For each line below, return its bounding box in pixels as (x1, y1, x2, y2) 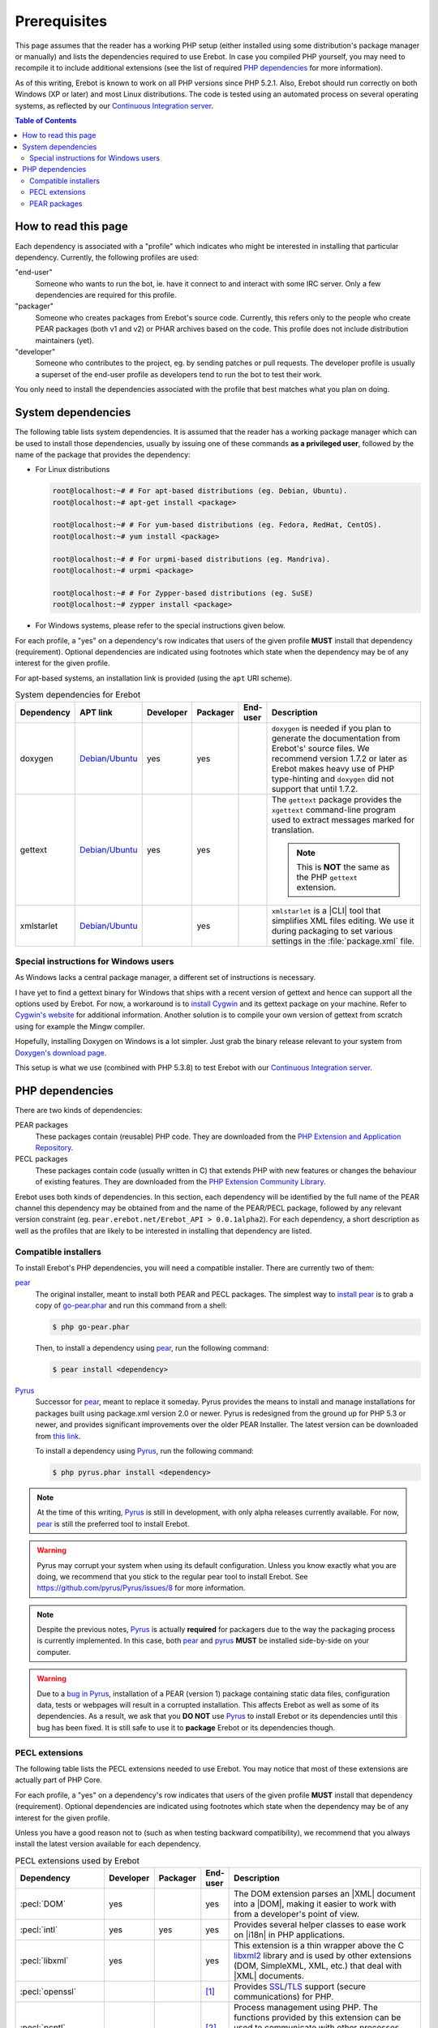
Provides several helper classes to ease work (234, 1919, 407, 1931)
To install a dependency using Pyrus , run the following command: (35, 1446, 255, 1455)
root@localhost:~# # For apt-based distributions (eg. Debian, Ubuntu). (52, 487, 348, 496)
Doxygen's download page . (15, 1047, 107, 1058)
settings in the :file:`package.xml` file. (271, 935, 415, 947)
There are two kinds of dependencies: (15, 1105, 143, 1115)
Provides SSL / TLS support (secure (234, 1981, 367, 1992)
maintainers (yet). (35, 335, 95, 345)
